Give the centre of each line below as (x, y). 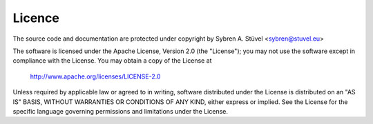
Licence (36, 18)
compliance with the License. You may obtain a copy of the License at (112, 61)
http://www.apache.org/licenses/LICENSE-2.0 (95, 76)
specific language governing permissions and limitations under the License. (120, 111)
